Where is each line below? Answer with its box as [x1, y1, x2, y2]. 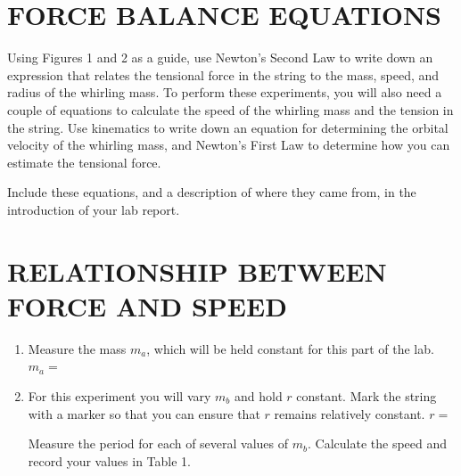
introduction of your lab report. [7, 200, 180, 218]
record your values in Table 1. [28, 451, 191, 470]
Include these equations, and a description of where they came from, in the [7, 183, 416, 201]
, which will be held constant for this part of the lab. [146, 339, 434, 357]
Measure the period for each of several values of [28, 434, 289, 453]
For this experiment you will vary [28, 386, 211, 405]
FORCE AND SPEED [7, 287, 287, 324]
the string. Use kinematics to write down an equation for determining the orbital [7, 118, 449, 136]
